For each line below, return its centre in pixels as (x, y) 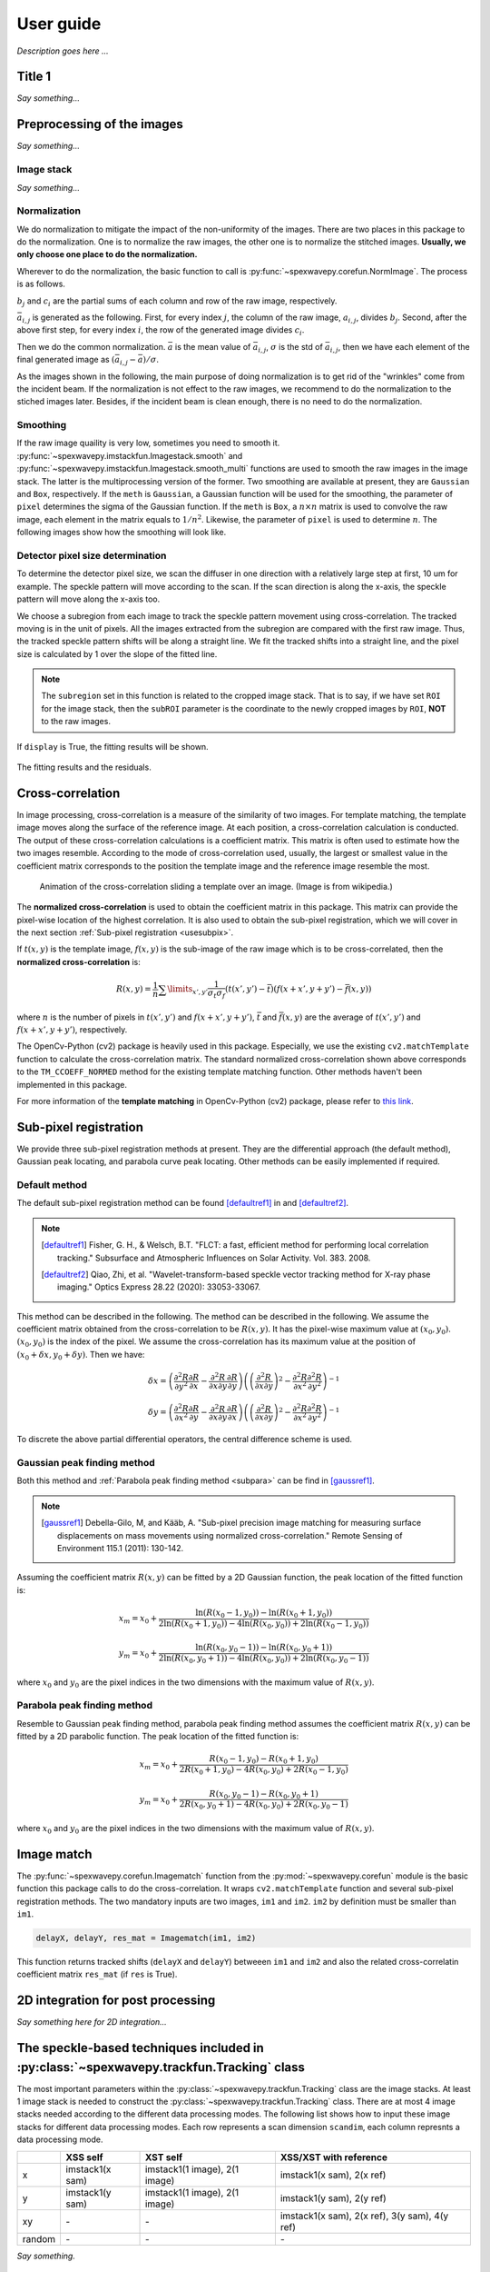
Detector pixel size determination (92, 555)
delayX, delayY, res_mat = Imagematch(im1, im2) (146, 1938)
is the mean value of (213, 346)
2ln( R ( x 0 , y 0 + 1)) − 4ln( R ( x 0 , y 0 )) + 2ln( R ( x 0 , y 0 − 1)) (264, 1659)
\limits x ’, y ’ (188, 991)
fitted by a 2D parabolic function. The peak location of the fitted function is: (158, 1737)
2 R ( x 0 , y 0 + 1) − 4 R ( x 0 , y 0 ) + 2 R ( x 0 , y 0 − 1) (264, 1806)
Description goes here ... (63, 51)
